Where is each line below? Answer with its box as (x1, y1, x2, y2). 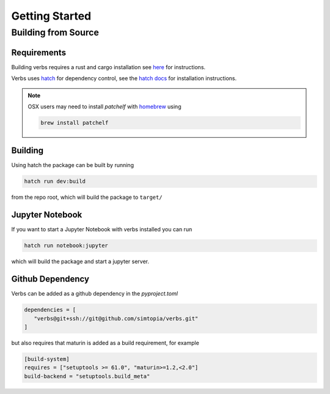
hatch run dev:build (24, 178, 86, 185)
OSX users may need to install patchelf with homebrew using (28, 103, 182, 110)
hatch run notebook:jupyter (24, 242, 108, 249)
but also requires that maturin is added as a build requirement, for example (11, 339, 200, 346)
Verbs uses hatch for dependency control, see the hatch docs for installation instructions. (11, 75, 237, 82)
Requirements (11, 47, 67, 58)
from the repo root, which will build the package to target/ (11, 193, 163, 201)
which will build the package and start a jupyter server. (11, 258, 150, 266)
